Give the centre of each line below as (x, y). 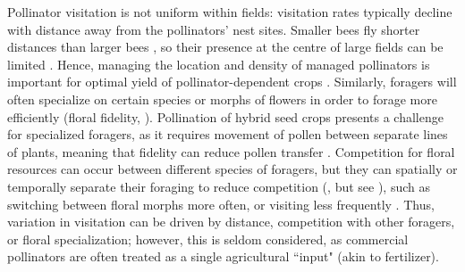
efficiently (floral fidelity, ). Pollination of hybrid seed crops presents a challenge (225, 116)
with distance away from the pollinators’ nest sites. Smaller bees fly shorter (214, 29)
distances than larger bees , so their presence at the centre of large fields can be (225, 47)
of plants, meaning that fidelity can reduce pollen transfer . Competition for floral (231, 151)
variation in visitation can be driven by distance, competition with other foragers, (231, 222)
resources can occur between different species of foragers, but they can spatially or (232, 169)
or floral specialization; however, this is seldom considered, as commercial (208, 239)
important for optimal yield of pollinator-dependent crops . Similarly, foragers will (232, 82)
